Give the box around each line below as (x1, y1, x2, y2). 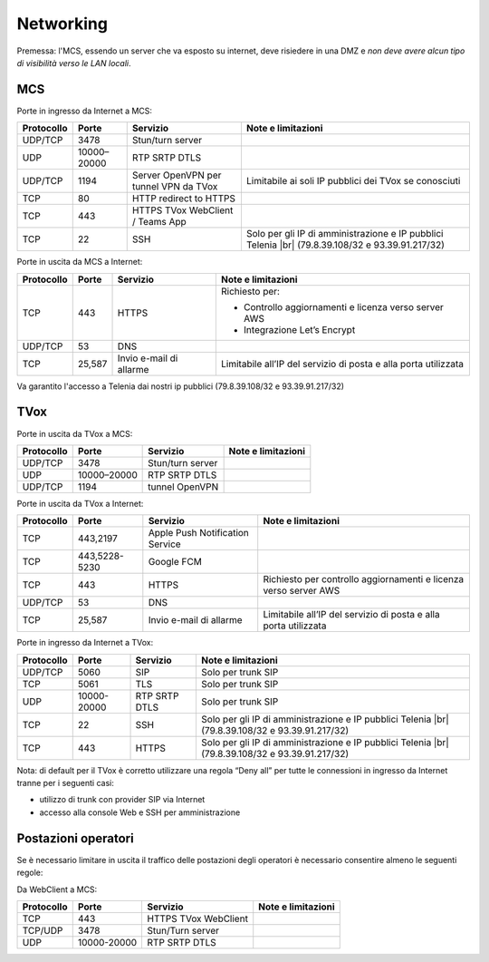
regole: (16, 867, 43, 879)
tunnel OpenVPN (148, 481, 219, 493)
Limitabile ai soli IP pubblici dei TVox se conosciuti (245, 175, 461, 188)
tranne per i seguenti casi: (16, 778, 115, 789)
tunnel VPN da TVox (131, 180, 218, 193)
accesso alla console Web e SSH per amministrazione (39, 807, 241, 818)
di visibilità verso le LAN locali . (16, 57, 131, 68)
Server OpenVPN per (131, 169, 222, 181)
